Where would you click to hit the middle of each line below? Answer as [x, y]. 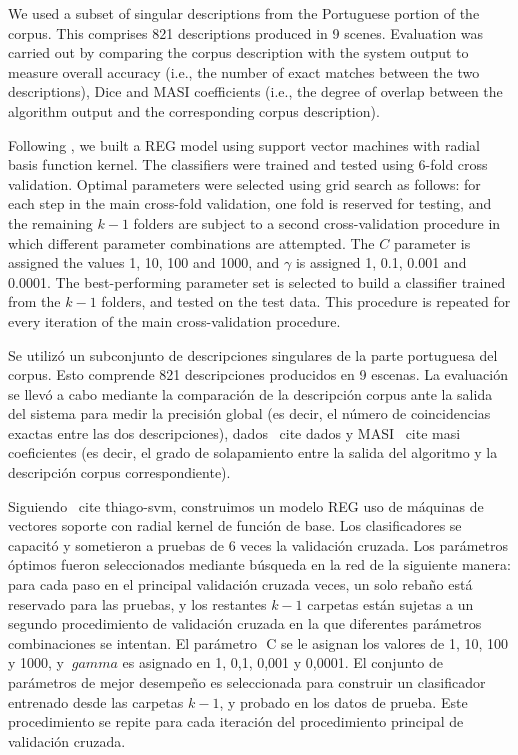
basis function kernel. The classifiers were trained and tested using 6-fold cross [248, 164]
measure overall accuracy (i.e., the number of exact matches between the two [244, 71]
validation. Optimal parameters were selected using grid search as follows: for [244, 183]
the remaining [50, 222]
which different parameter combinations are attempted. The [191, 242]
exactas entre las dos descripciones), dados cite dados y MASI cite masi [234, 432]
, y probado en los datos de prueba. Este [343, 701]
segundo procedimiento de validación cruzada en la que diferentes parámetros [245, 623]
